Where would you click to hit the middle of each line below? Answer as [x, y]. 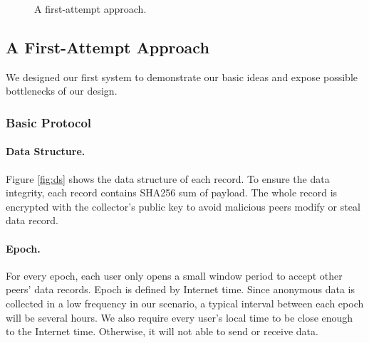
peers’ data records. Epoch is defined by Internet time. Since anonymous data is [180, 289]
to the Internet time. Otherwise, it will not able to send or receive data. [162, 331]
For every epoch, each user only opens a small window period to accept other [174, 275]
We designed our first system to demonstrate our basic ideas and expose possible [182, 76]
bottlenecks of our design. [62, 91]
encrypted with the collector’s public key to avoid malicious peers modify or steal [183, 206]
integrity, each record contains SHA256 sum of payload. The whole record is [172, 192]
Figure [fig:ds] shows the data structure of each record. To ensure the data [168, 178]
